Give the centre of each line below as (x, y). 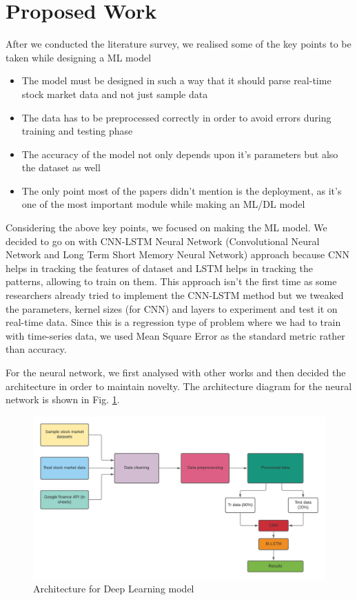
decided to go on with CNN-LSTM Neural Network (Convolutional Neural (163, 241)
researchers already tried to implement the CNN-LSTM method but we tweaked (175, 295)
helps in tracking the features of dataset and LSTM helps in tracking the (159, 268)
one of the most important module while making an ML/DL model (163, 204)
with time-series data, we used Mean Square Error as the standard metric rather (175, 335)
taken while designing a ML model (79, 57)
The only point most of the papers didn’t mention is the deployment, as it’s (182, 190)
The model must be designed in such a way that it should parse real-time (176, 80)
